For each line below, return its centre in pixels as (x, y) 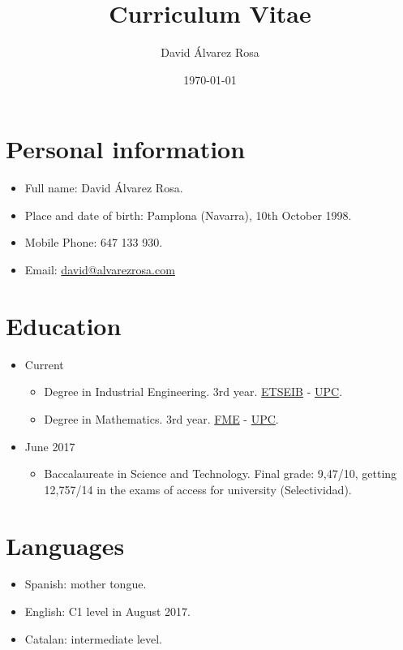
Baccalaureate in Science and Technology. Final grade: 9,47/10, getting (221, 474)
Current (44, 364)
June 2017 (50, 446)
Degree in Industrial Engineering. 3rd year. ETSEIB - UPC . (193, 392)
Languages (65, 545)
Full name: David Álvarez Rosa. (104, 188)
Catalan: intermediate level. (94, 638)
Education (64, 325)
